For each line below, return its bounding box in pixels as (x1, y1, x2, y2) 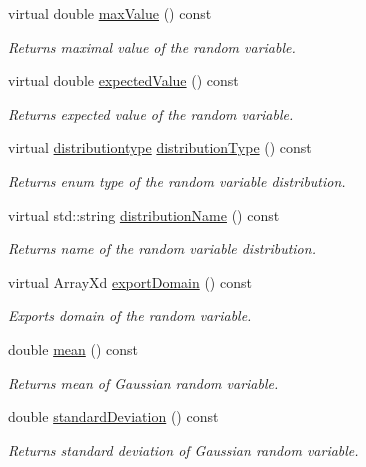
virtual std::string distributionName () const (8, 204, 280, 225)
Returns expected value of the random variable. (8, 103, 294, 124)
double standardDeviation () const (8, 406, 219, 427)
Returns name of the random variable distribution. (8, 238, 316, 259)
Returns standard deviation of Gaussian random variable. (8, 439, 359, 460)
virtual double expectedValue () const (8, 70, 239, 91)
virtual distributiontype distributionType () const (8, 137, 312, 158)
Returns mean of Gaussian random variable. (8, 372, 279, 393)
